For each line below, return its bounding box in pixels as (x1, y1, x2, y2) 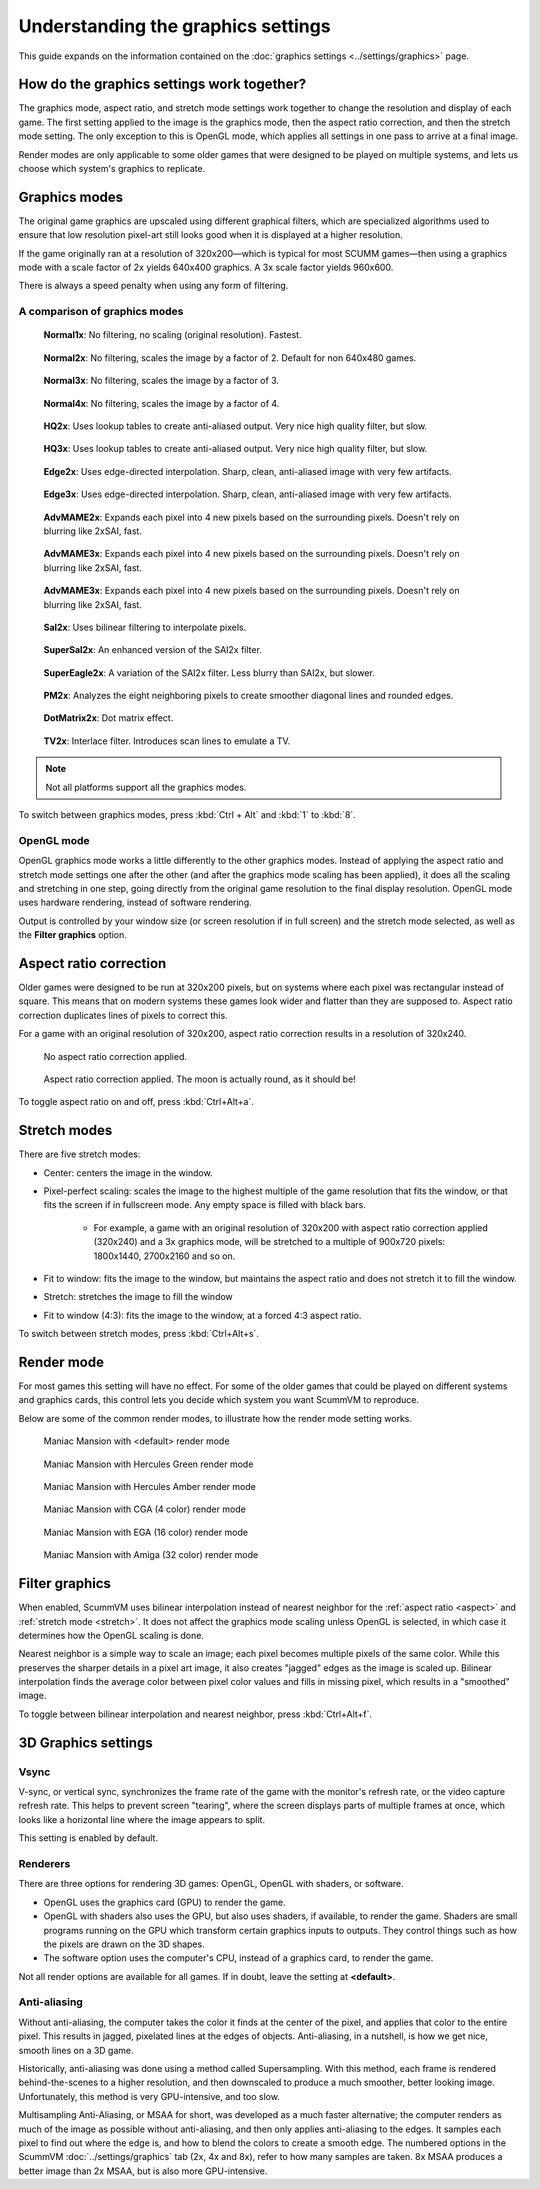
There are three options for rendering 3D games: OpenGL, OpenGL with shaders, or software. (18, 1878, 404, 1890)
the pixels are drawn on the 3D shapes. (43, 1938, 205, 1950)
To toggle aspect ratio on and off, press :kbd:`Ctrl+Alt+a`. (18, 1096, 254, 1108)
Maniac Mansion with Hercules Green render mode (43, 1458, 254, 1470)
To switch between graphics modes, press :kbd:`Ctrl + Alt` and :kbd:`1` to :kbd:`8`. (18, 809, 357, 821)
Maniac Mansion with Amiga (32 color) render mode (43, 1549, 259, 1561)
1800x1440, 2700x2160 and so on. (93, 1250, 236, 1262)
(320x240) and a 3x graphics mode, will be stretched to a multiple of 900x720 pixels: (93, 1236, 445, 1248)
